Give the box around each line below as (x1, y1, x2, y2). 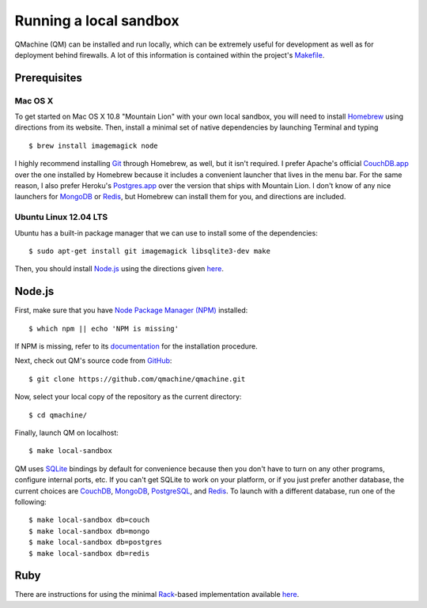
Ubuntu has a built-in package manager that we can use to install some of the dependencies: (14, 228, 318, 237)
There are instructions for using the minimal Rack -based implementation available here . (14, 590, 300, 599)
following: (14, 497, 47, 506)
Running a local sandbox (14, 12, 179, 29)
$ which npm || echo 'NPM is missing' (28, 324, 179, 333)
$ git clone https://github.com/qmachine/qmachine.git (28, 374, 246, 383)
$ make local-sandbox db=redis (28, 549, 150, 557)
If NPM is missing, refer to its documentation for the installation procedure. (14, 342, 258, 351)
